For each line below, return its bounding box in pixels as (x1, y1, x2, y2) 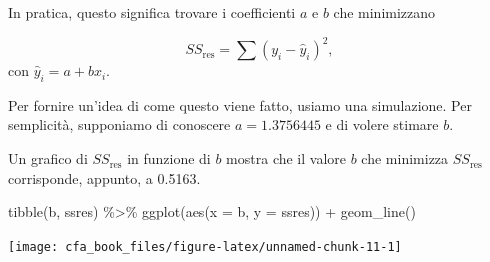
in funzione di (127, 148, 211, 169)
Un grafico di (8, 148, 88, 169)
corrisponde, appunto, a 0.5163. (8, 167, 201, 188)
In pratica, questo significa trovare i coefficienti (8, 2, 296, 22)
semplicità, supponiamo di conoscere (8, 114, 231, 135)
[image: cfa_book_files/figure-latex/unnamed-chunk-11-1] (8, 239, 402, 254)
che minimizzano (333, 2, 436, 22)
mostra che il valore (226, 148, 347, 169)
